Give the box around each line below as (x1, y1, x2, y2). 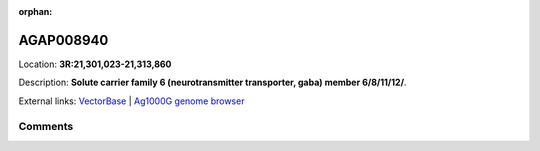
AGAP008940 (18, 31, 109, 49)
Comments (18, 120, 74, 134)
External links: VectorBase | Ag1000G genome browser (18, 95, 245, 107)
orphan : (18, 6, 53, 17)
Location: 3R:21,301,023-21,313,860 (18, 58, 172, 70)
